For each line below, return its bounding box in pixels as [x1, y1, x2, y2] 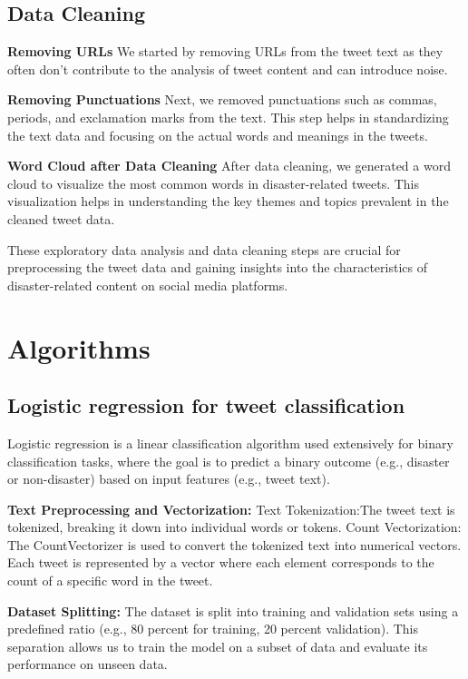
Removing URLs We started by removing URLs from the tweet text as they [7, 42, 444, 61]
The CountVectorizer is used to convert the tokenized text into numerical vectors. [7, 535, 462, 554]
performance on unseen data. [7, 654, 168, 674]
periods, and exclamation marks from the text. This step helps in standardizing [7, 107, 449, 126]
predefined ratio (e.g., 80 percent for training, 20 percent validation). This [7, 619, 419, 638]
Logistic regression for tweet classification [7, 391, 405, 419]
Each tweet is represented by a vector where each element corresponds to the [7, 553, 434, 572]
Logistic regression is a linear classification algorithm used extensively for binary [7, 433, 453, 452]
